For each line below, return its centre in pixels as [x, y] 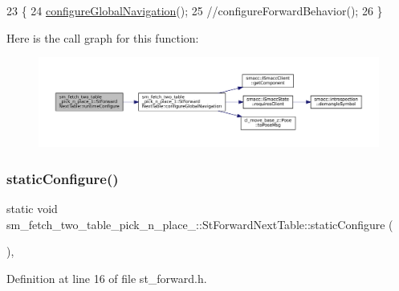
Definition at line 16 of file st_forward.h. [107, 278]
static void [32, 209]
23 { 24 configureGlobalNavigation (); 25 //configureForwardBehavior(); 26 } [195, 10]
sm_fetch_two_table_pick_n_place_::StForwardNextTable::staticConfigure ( [200, 224]
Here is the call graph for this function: [103, 37]
